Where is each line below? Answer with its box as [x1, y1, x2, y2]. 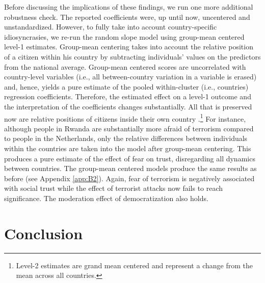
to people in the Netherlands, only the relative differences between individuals [4, 133, 248, 144]
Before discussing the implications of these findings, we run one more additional [4, 2, 253, 12]
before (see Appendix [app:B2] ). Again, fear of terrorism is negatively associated [4, 173, 255, 183]
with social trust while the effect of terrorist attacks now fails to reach [4, 183, 223, 193]
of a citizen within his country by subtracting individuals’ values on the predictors [4, 51, 261, 62]
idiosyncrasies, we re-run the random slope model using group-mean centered [4, 31, 245, 42]
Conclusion [4, 222, 83, 243]
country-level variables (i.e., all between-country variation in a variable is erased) [4, 71, 257, 82]
